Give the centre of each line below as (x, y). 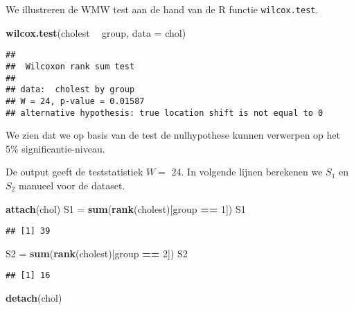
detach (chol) (34, 298)
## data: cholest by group (70, 90)
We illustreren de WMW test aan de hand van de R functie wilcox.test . (162, 9)
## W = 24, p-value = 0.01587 (75, 101)
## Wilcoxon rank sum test (70, 66)
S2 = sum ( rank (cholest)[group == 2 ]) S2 (97, 253)
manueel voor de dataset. (72, 185)
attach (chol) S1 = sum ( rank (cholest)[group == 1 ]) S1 (126, 208)
